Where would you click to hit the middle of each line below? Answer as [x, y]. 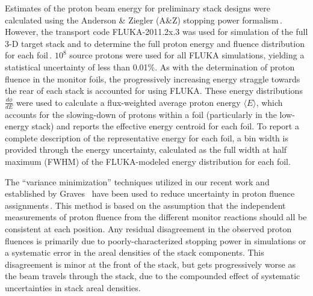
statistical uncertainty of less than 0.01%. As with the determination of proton [150, 66]
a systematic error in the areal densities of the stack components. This [135, 252]
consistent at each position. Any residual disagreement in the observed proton [148, 228]
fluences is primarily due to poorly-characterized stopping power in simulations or [156, 240]
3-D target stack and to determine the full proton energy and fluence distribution [155, 43]
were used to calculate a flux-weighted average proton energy [129, 102]
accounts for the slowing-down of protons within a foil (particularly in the [141, 114]
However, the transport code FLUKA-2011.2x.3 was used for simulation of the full [156, 32]
